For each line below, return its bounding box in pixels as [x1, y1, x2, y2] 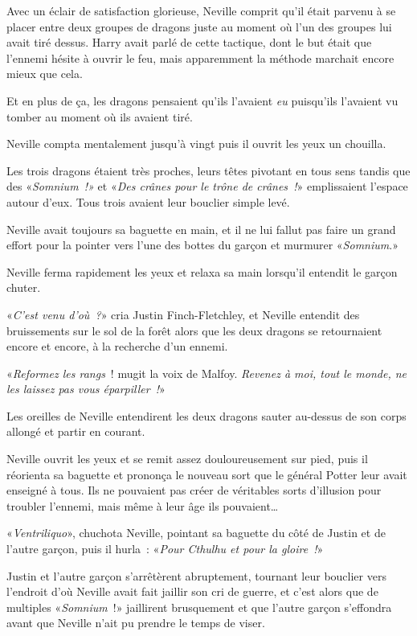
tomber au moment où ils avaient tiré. [6, 108, 193, 125]
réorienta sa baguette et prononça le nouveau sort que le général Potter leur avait [6, 466, 407, 482]
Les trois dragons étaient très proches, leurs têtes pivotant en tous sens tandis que [6, 162, 411, 178]
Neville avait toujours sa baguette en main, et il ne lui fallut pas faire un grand [6, 220, 396, 237]
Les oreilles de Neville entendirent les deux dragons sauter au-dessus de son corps [6, 407, 407, 424]
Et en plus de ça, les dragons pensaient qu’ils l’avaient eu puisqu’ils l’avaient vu [6, 92, 399, 109]
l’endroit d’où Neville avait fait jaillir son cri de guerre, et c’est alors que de [6, 583, 378, 600]
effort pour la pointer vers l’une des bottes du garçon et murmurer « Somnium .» [6, 236, 399, 253]
